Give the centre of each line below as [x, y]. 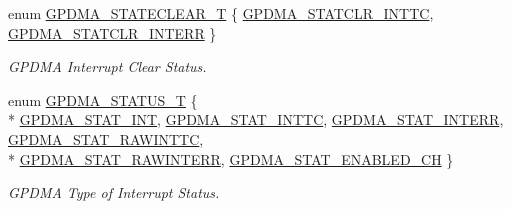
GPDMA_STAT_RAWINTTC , [106, 138]
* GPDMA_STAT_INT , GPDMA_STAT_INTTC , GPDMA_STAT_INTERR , [256, 119]
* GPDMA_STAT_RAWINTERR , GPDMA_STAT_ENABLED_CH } [231, 158]
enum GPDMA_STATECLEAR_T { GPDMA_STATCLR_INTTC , [221, 13]
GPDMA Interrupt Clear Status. [107, 66]
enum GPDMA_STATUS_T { [103, 99]
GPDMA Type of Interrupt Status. [114, 192]
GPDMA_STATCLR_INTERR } [112, 32]
